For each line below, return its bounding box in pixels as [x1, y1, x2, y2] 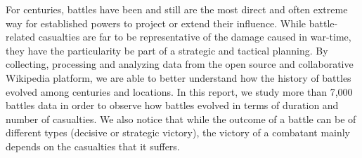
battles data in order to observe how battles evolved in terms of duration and [6, 98, 339, 113]
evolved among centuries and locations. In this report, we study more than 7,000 [6, 84, 353, 99]
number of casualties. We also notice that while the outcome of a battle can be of [6, 111, 356, 126]
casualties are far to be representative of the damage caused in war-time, [38, 29, 351, 44]
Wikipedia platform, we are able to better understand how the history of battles [6, 70, 351, 85]
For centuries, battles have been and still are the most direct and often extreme [6, 2, 348, 16]
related [6, 29, 36, 44]
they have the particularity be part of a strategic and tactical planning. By [6, 43, 328, 57]
